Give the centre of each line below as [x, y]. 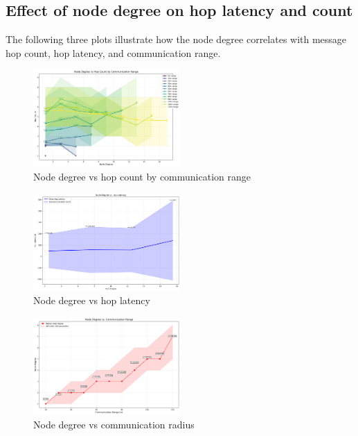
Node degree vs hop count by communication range [142, 176]
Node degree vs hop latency [92, 300]
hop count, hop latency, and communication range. [113, 52]
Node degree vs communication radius [114, 424]
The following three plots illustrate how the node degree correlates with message [176, 39]
